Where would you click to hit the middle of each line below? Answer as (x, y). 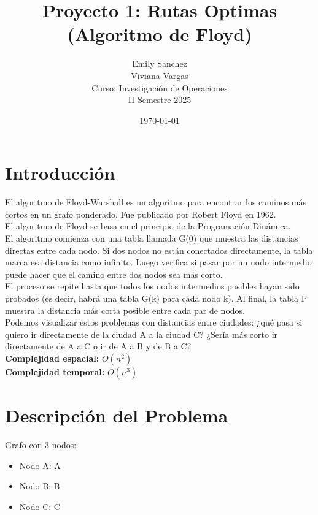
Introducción (60, 173)
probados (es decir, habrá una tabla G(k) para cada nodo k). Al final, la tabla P (156, 298)
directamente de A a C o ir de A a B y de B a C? (98, 346)
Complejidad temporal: (55, 371)
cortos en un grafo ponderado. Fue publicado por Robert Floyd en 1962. (141, 214)
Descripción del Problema (117, 415)
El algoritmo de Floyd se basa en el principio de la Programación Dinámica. (148, 226)
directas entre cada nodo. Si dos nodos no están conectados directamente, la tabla (159, 250)
